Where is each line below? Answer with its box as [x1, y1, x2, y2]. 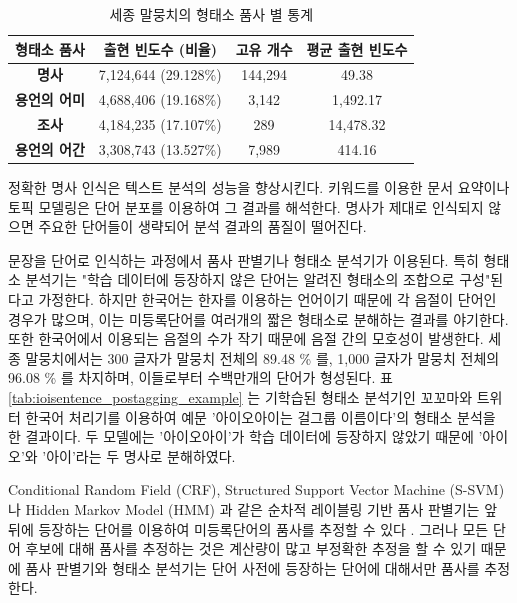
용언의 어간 [15, 138, 85, 159]
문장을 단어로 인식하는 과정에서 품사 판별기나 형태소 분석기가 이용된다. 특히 [8, 249, 479, 270]
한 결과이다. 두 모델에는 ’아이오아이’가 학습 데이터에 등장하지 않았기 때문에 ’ [8, 426, 483, 447]
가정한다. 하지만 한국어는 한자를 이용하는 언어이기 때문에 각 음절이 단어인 [38, 289, 497, 310]
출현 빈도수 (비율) [103, 38, 217, 59]
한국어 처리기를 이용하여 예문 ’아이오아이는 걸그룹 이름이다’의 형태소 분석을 [25, 406, 496, 427]
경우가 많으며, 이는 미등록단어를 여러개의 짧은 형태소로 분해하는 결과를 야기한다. [8, 308, 509, 329]
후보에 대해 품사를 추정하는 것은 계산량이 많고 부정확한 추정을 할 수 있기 [25, 538, 477, 559]
